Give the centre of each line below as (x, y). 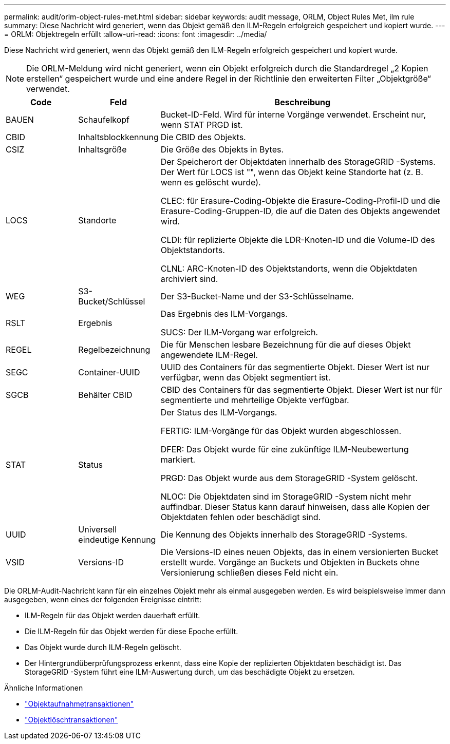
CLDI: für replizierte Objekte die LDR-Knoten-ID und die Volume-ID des (298, 240)
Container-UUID (109, 372)
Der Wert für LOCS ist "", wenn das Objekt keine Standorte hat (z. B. (292, 172)
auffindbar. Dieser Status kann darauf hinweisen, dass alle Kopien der (295, 507)
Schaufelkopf (104, 120)
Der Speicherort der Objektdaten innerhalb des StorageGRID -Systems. (298, 162)
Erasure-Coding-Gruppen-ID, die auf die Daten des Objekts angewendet (300, 211)
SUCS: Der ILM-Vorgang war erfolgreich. (239, 332)
